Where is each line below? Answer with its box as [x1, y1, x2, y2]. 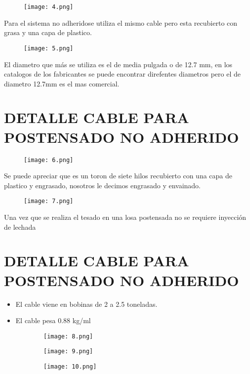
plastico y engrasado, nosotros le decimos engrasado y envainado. [4, 180, 201, 190]
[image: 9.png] [43, 348, 93, 355]
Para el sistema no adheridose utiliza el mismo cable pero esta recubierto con [4, 17, 238, 28]
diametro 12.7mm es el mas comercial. [4, 78, 120, 88]
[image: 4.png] [24, 3, 74, 10]
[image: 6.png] [24, 156, 74, 164]
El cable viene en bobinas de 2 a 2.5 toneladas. [15, 298, 158, 309]
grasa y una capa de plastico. [4, 27, 92, 38]
